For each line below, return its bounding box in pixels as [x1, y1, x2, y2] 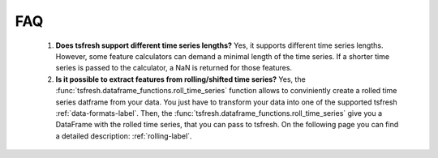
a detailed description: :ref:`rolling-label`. [55, 130, 192, 141]
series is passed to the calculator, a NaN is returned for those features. [55, 63, 292, 73]
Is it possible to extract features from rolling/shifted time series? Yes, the [55, 74, 306, 84]
